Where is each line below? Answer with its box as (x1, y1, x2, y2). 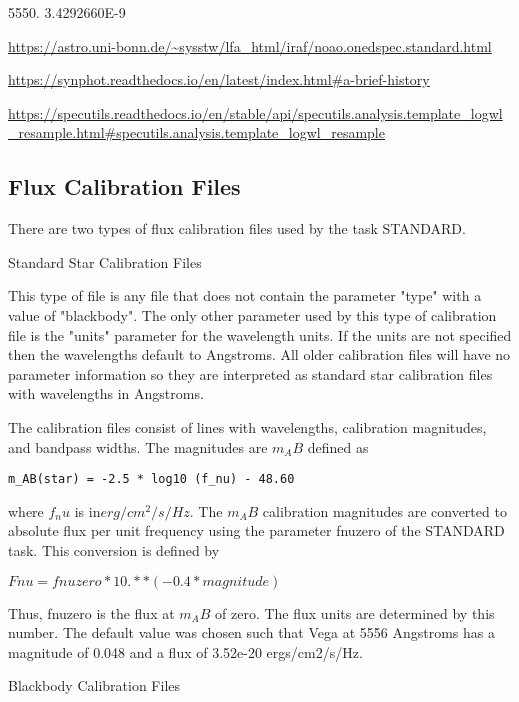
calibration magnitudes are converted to (262, 500, 507, 521)
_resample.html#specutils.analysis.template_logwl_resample (8, 122, 385, 143)
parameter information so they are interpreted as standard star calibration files (8, 363, 493, 384)
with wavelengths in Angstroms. (8, 383, 204, 404)
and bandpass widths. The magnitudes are (8, 436, 268, 457)
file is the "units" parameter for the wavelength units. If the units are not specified (8, 324, 512, 345)
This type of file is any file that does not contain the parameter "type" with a (8, 285, 482, 306)
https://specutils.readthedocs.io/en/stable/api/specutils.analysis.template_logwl (8, 102, 503, 123)
